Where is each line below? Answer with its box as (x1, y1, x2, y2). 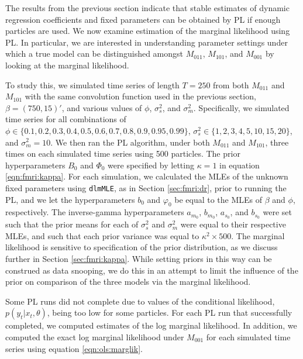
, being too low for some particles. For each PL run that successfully (47, 306, 292, 319)
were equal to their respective (180, 218, 286, 230)
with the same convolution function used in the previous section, (25, 90, 256, 102)
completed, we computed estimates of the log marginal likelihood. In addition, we (5, 319, 297, 332)
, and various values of (61, 101, 142, 113)
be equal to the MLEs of (174, 193, 263, 205)
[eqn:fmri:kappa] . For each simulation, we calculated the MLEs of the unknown (5, 170, 288, 182)
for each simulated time (206, 330, 291, 343)
